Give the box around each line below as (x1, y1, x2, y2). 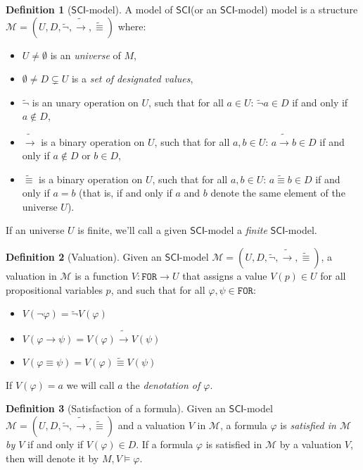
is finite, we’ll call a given (77, 223, 187, 237)
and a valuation (117, 418, 186, 432)
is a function (75, 268, 129, 283)
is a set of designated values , (71, 71, 193, 86)
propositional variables (6, 282, 103, 297)
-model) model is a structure (234, 2, 358, 16)
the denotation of (126, 377, 200, 392)
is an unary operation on (32, 94, 139, 109)
